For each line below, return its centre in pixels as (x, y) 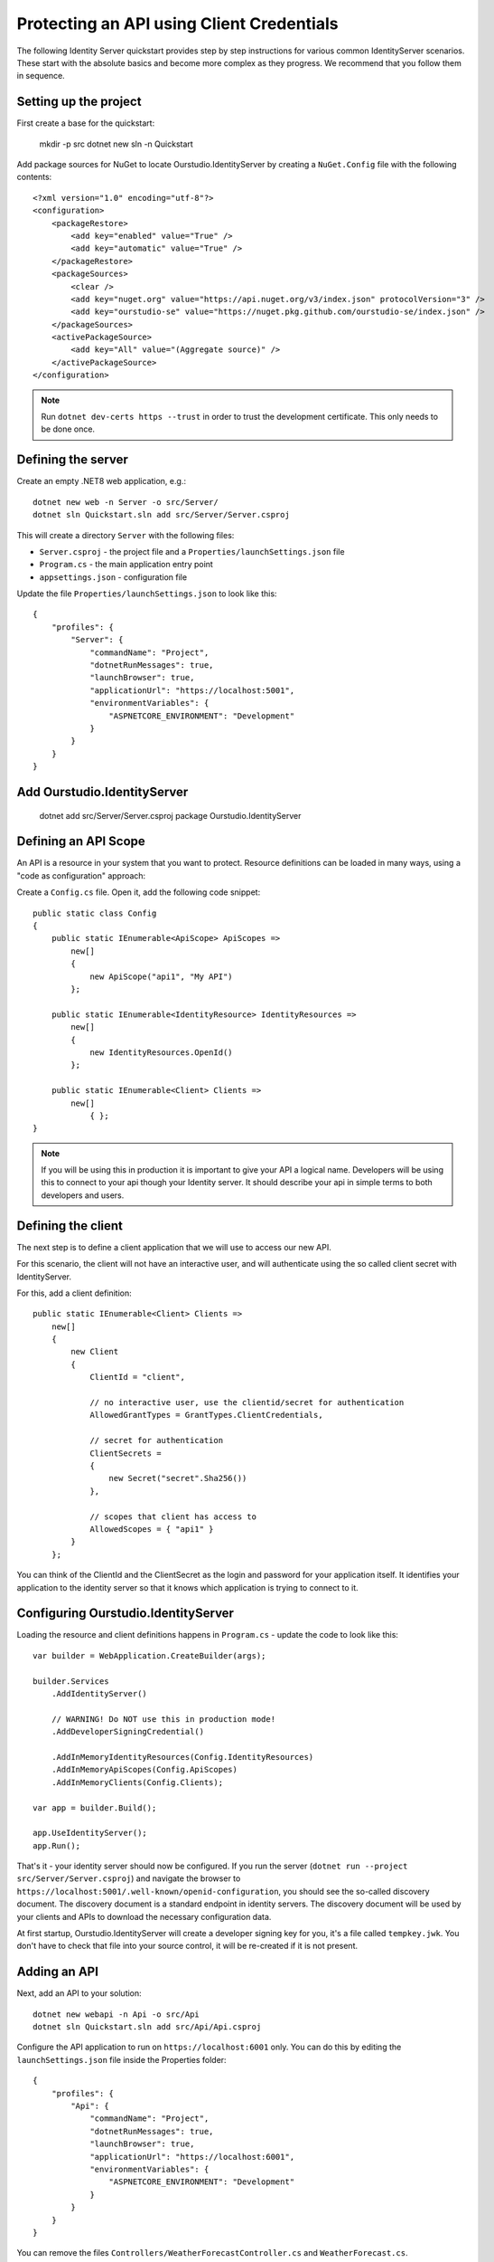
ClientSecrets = (126, 1453)
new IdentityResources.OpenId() (162, 1052)
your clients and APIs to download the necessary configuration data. (144, 1916)
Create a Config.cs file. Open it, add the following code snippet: (139, 892)
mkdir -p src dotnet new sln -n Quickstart (116, 144)
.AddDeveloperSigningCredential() (128, 1732)
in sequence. (41, 76)
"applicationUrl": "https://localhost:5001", (192, 690)
